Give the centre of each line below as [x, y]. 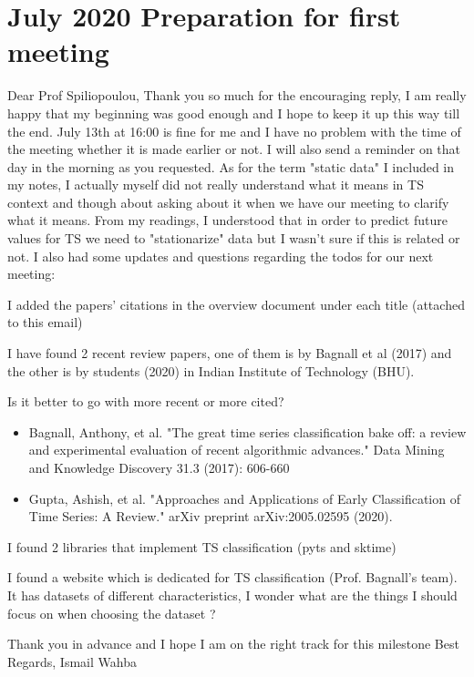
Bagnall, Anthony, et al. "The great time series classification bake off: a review [247, 431]
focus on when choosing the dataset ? [112, 613]
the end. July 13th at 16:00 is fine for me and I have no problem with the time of [234, 131]
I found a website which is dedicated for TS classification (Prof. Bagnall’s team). [232, 577]
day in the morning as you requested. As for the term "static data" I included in [231, 166]
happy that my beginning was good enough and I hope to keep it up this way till [234, 113]
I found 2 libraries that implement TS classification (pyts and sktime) [202, 546]
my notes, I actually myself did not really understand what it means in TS [216, 185]
